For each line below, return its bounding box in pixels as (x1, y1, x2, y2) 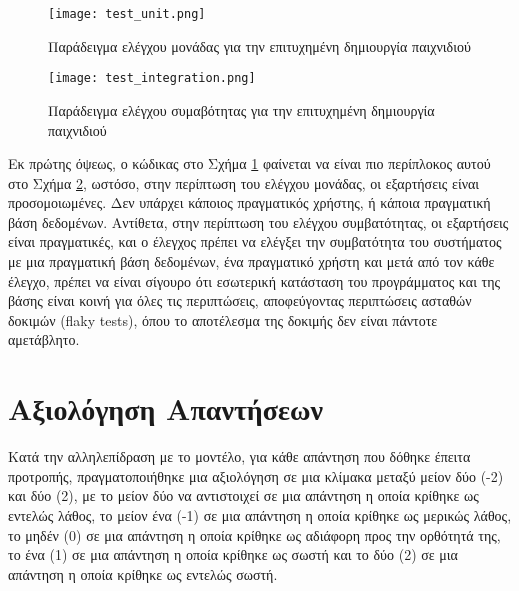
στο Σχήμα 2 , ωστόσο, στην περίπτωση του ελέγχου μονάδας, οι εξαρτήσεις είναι (8, 172, 480, 193)
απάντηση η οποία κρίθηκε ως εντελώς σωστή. (8, 563, 278, 584)
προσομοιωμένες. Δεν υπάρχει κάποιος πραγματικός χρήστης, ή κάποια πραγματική (8, 192, 491, 213)
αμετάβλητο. (8, 329, 80, 350)
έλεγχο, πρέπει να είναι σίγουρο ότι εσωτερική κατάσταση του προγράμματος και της (8, 270, 501, 291)
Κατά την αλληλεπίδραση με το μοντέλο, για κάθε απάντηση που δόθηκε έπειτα (8, 446, 471, 467)
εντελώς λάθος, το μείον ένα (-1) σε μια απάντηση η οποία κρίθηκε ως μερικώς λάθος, (8, 504, 512, 525)
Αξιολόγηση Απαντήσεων (8, 388, 323, 429)
